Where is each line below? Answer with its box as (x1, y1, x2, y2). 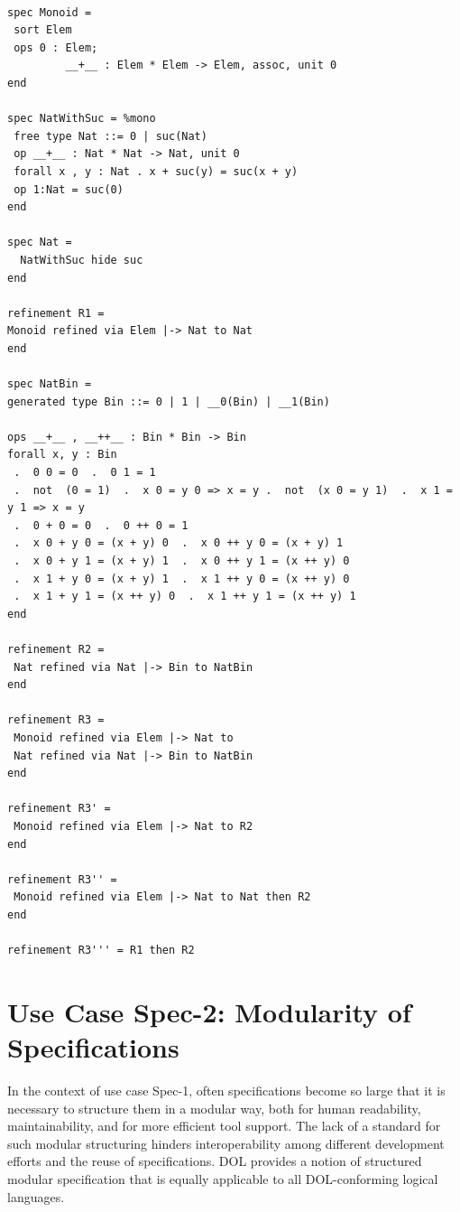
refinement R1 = (7, 306, 105, 320)
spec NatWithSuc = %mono (7, 112, 156, 126)
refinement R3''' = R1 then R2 (7, 944, 195, 957)
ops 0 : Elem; (14, 41, 98, 54)
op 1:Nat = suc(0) (14, 182, 124, 196)
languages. (7, 1187, 65, 1206)
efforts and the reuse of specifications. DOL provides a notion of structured (7, 1151, 422, 1170)
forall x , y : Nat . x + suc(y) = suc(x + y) (14, 164, 299, 178)
